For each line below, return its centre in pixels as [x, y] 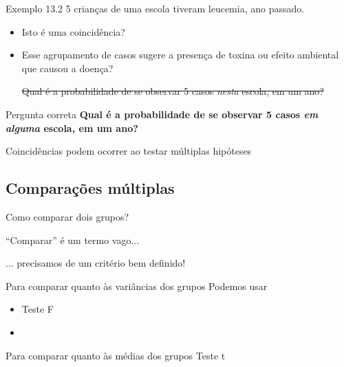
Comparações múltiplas [90, 188]
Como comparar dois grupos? [67, 216]
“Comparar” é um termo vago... [73, 240]
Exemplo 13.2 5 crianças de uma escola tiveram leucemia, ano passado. [155, 8]
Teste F [37, 309]
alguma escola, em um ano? [72, 127]
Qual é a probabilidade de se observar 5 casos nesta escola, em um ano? [173, 91]
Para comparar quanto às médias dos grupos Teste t [116, 355]
